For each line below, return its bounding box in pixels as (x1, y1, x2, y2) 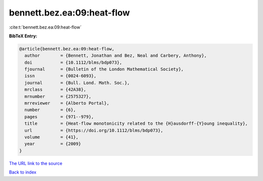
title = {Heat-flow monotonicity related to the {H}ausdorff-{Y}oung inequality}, (24, 121, 248, 126)
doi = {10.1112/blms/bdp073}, (24, 60, 122, 65)
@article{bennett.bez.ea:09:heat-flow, (19, 46, 114, 51)
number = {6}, (24, 107, 76, 113)
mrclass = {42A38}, (24, 87, 86, 92)
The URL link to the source (9, 160, 63, 166)
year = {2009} (24, 141, 81, 147)
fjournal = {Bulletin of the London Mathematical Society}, (24, 66, 184, 72)
